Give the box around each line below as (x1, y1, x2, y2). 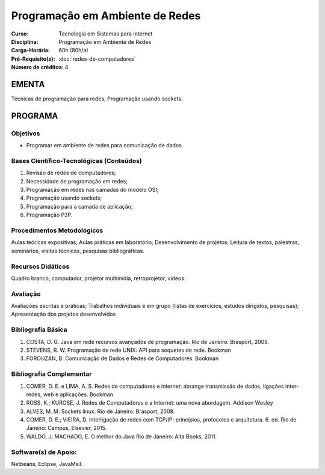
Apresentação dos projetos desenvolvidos (11, 310, 116, 318)
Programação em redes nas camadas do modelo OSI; (26, 186, 159, 194)
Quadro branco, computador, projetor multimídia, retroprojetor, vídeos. (11, 274, 186, 282)
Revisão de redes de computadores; (26, 169, 116, 177)
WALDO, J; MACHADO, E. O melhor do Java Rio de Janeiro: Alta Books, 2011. (26, 433, 217, 440)
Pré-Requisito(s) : (11, 55, 55, 63)
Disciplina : (11, 38, 39, 45)
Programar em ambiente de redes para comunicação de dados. (26, 142, 184, 149)
